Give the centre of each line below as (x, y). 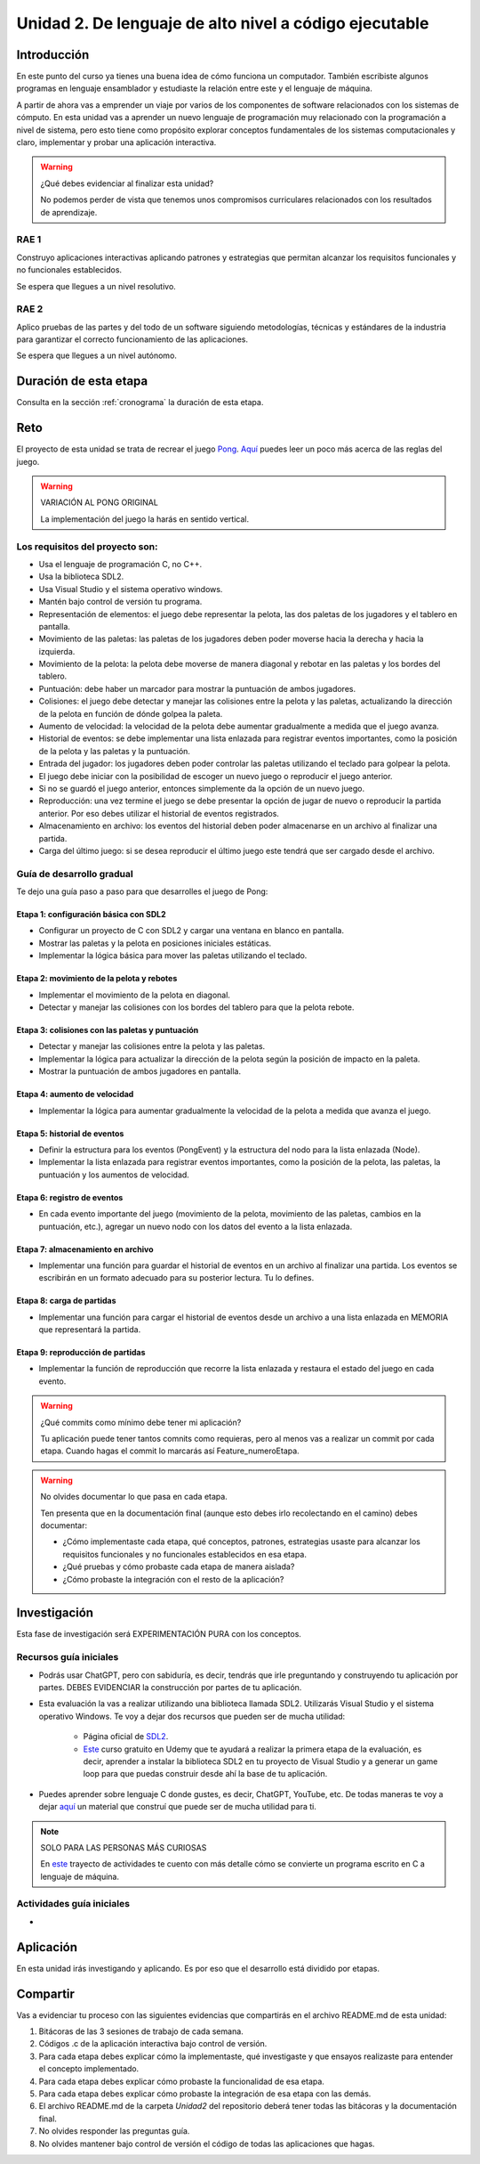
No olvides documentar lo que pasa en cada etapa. (134, 1497)
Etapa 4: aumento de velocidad (75, 1094)
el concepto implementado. (89, 2069)
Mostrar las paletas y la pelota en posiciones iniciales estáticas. (155, 943)
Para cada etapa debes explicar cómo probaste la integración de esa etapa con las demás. (205, 2094)
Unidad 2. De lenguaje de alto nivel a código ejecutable (223, 23)
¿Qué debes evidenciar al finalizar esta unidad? (127, 183)
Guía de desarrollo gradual (75, 874)
